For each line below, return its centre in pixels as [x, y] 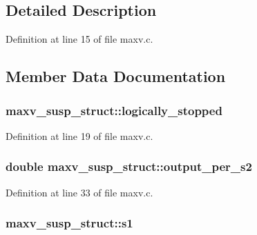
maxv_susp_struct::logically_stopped [114, 110]
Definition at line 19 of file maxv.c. [79, 135]
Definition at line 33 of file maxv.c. [79, 192]
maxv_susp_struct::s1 [69, 223]
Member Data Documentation [116, 76]
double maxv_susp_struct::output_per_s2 [129, 166]
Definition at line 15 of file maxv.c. [79, 39]
